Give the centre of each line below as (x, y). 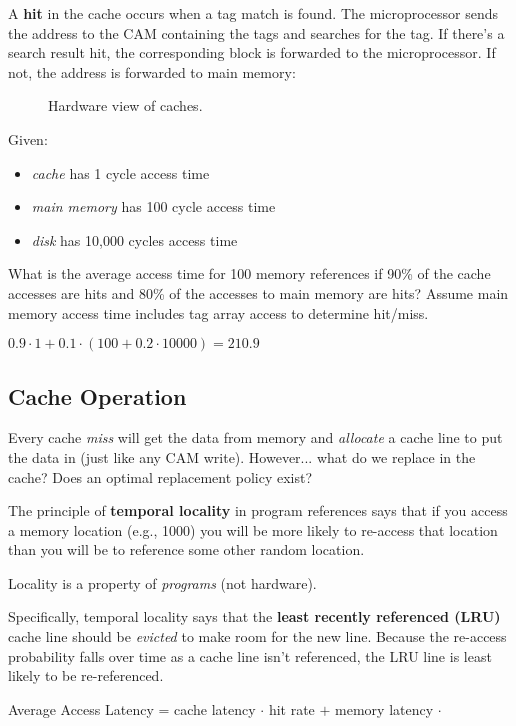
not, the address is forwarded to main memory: (152, 71)
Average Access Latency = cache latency (132, 708)
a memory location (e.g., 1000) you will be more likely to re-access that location (253, 529)
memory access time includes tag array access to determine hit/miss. (218, 312)
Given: (28, 138)
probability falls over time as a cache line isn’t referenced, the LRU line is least (250, 655)
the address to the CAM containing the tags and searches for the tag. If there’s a (256, 32)
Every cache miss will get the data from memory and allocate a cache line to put (255, 437)
